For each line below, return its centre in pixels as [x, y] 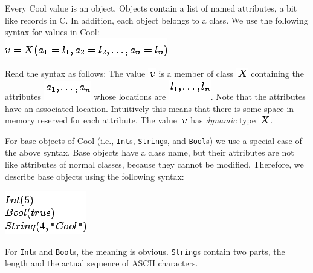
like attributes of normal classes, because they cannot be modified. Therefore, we [154, 164]
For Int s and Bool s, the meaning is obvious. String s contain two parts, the [145, 251]
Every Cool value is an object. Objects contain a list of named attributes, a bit [151, 8]
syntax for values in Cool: [52, 32]
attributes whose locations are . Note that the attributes [155, 96]
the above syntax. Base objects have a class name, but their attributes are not [150, 152]
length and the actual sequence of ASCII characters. [102, 263]
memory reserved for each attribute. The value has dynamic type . [139, 120]
